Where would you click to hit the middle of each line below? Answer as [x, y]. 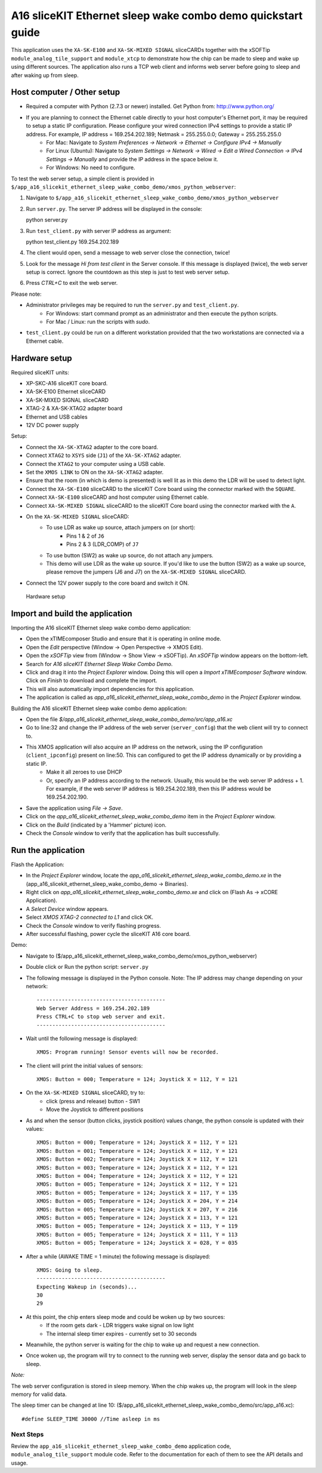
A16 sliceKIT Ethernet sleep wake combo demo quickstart [157, 16]
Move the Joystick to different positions [95, 1110]
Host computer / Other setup [66, 92]
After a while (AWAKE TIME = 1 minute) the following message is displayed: [118, 1256]
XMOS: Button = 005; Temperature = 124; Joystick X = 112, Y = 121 [137, 1184]
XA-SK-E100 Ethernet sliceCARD [66, 392]
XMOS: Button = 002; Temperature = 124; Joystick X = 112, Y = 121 [137, 1159]
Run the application [48, 850]
